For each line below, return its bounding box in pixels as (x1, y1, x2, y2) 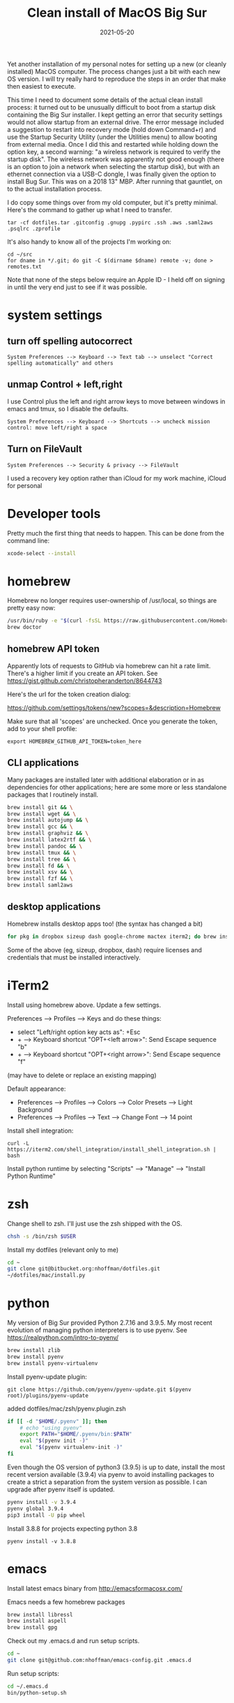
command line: (7, 536, 50, 545)
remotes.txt (7, 263, 42, 270)
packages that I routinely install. (7, 790, 99, 799)
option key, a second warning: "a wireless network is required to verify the (7, 147, 221, 156)
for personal (7, 481, 42, 489)
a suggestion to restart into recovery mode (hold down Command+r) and (7, 125, 216, 133)
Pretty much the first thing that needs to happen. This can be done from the (7, 529, 225, 537)
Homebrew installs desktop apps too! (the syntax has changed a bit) (7, 920, 203, 928)
